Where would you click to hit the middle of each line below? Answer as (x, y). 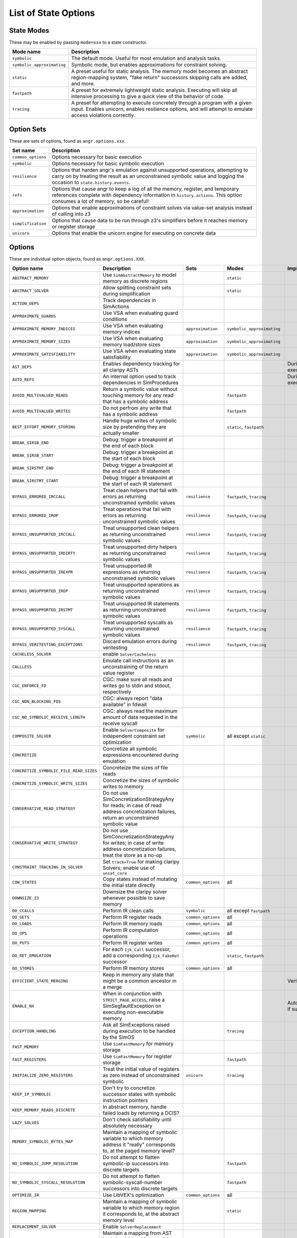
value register (119, 673)
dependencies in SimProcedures (141, 383)
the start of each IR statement (137, 484)
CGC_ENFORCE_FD (29, 686)
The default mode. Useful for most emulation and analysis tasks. (146, 58)
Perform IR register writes (133, 943)
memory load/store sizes (132, 345)
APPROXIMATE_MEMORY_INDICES (44, 329)
